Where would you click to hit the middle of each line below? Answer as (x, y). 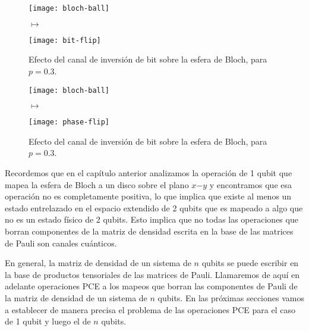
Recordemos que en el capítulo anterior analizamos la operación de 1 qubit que (149, 173)
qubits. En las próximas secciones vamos (231, 297)
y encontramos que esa (250, 184)
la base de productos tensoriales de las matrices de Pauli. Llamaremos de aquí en (152, 274)
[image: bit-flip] (65, 40)
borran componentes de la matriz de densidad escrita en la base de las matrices (149, 231)
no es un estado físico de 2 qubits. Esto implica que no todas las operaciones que (152, 219)
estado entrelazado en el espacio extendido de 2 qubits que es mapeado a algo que (154, 207)
